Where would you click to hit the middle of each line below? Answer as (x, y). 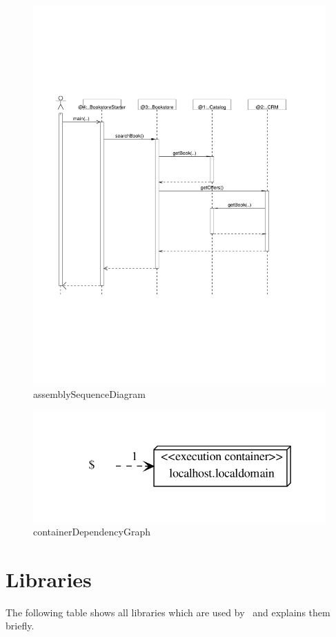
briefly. (20, 626)
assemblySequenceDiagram (89, 394)
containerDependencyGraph (92, 531)
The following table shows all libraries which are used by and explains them (168, 612)
